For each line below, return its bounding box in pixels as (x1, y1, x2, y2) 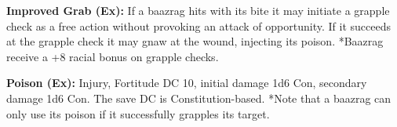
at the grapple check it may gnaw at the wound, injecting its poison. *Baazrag (6, 33, 384, 49)
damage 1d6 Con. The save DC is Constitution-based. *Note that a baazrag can (6, 89, 392, 106)
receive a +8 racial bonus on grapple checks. (6, 48, 219, 64)
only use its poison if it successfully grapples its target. (6, 105, 270, 122)
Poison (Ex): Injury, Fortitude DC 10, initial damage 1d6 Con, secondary (6, 74, 367, 91)
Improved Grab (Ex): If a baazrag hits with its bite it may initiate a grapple (6, 2, 390, 18)
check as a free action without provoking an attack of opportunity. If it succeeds (6, 17, 391, 34)
